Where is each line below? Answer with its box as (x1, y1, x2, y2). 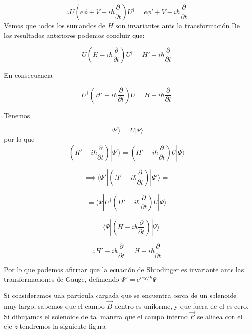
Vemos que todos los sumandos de (4, 20, 106, 30)
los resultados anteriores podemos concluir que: (4, 30, 145, 40)
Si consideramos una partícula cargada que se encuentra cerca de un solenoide (4, 290, 237, 300)
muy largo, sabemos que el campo (4, 301, 105, 311)
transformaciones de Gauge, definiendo (4, 274, 119, 284)
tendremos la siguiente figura (19, 321, 106, 331)
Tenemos (4, 110, 30, 120)
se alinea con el (197, 311, 243, 321)
